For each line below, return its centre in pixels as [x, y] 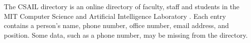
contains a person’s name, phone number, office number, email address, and [117, 25]
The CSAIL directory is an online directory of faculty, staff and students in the [122, 6]
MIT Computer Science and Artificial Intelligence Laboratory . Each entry [115, 16]
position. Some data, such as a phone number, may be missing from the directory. [126, 35]
